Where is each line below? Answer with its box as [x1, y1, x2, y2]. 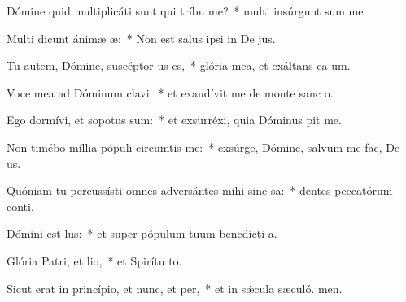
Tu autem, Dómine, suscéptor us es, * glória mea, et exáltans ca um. [7, 57, 351, 74]
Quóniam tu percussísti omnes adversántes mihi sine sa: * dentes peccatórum [7, 182, 393, 199]
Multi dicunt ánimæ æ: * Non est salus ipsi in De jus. [7, 29, 276, 46]
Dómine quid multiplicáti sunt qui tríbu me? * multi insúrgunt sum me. [7, 2, 367, 19]
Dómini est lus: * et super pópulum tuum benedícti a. [7, 225, 277, 242]
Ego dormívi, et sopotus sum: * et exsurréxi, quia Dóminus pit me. [7, 111, 342, 128]
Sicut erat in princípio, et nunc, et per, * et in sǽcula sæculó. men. [7, 279, 343, 296]
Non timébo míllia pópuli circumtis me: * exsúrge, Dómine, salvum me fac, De [7, 138, 400, 155]
